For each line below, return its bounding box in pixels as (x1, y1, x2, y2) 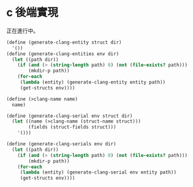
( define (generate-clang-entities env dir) (6, 50, 119, 57)
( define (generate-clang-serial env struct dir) (6, 113, 133, 119)
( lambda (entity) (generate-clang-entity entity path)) (20, 79, 166, 86)
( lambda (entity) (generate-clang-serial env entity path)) (20, 169, 176, 175)
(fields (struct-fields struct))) (28, 124, 116, 131)
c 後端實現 (6, 6, 59, 20)
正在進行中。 (6, 27, 39, 34)
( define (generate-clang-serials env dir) (6, 141, 116, 147)
